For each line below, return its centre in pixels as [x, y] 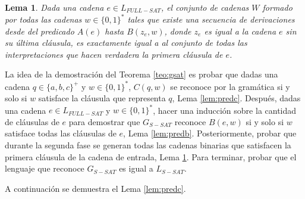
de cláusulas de [32, 121]
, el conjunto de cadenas [205, 7]
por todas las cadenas [43, 19]
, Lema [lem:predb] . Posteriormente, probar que [210, 133]
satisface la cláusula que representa [102, 98]
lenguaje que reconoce [45, 168]
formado [277, 7]
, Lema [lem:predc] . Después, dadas [236, 98]
